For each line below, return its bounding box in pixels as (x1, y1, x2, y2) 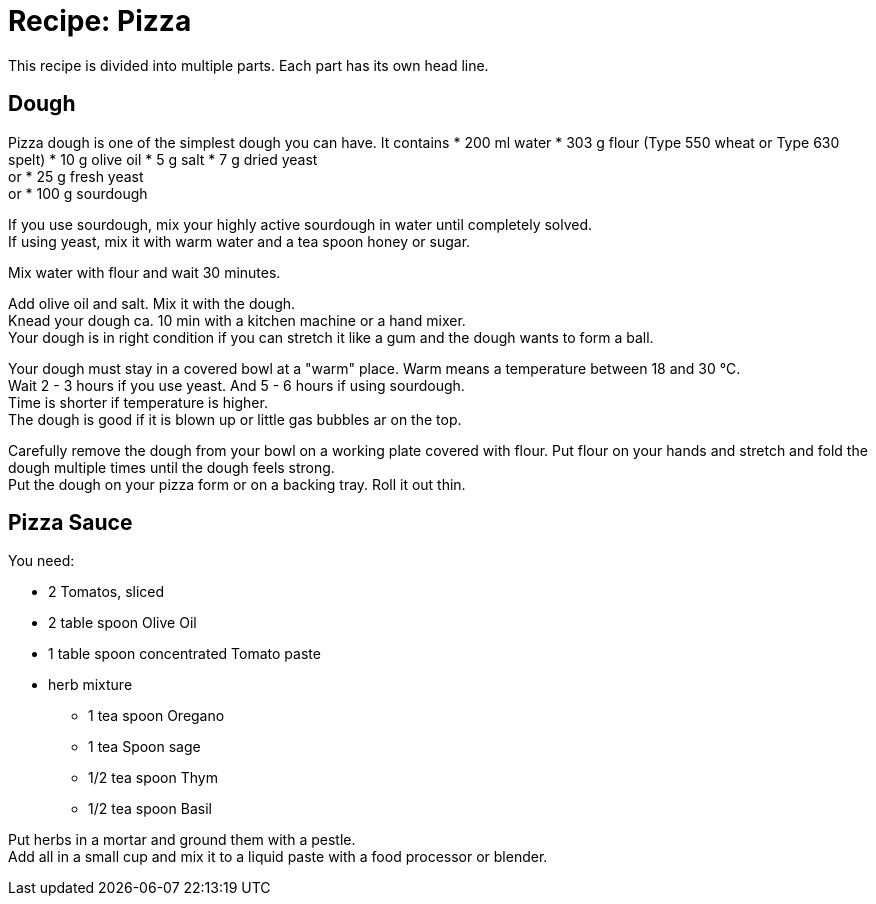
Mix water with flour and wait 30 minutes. (8, 263, 281, 281)
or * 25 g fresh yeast (8, 167, 144, 185)
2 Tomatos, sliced (48, 583, 165, 601)
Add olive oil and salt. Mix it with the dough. (8, 294, 296, 312)
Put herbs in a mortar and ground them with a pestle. (8, 831, 356, 849)
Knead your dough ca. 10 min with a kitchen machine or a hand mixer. (8, 311, 466, 329)
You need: (8, 552, 75, 570)
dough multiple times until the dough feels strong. (8, 458, 335, 476)
